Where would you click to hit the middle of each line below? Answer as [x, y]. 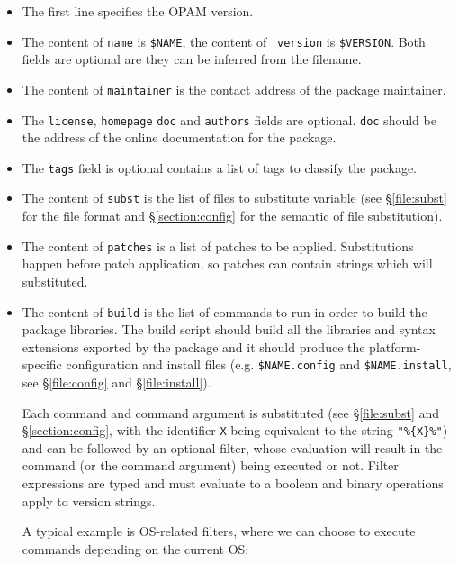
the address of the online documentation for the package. [179, 137]
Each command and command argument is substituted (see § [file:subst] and [231, 412]
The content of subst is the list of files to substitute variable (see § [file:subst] [234, 198]
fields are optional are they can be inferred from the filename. [192, 59]
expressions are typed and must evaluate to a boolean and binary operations [233, 483]
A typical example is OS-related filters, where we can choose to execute [219, 531]
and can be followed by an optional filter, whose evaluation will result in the [232, 447]
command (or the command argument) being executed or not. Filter [210, 465]
